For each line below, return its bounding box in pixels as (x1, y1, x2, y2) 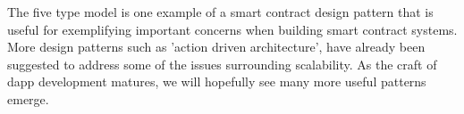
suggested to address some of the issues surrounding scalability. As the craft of (7, 54, 437, 73)
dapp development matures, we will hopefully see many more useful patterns (7, 72, 426, 91)
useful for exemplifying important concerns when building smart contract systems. (7, 20, 458, 38)
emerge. (7, 89, 49, 108)
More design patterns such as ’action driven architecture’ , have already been (7, 37, 426, 56)
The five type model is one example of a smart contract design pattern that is (7, 3, 434, 20)
